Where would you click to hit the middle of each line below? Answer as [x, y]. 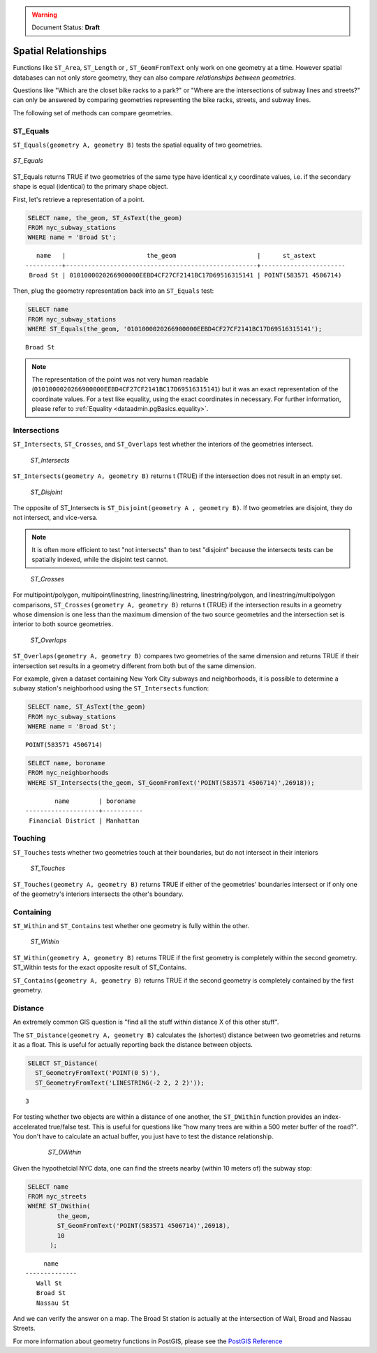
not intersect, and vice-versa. [55, 518]
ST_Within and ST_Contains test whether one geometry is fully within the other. [131, 926]
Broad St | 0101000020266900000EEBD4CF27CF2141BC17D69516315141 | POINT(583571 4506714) [185, 275]
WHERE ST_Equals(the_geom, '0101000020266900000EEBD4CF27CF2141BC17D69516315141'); [175, 329]
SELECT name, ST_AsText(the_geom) [87, 707]
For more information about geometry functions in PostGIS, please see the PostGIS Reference [148, 1341]
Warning [44, 15]
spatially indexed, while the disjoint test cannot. [100, 560]
